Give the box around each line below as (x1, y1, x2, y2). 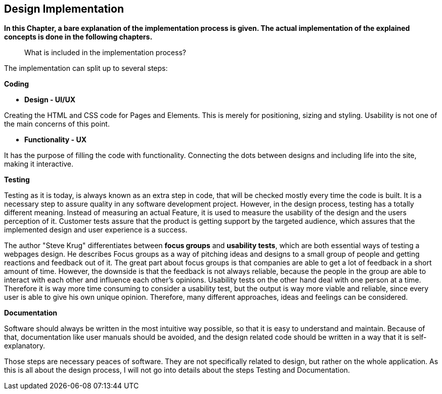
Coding (4, 80, 29, 89)
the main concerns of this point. (4, 120, 110, 129)
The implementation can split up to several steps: (4, 64, 168, 73)
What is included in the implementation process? (24, 48, 186, 57)
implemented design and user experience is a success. (4, 225, 188, 234)
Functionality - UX (24, 135, 86, 144)
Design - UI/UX (24, 95, 76, 104)
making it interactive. (4, 160, 74, 169)
